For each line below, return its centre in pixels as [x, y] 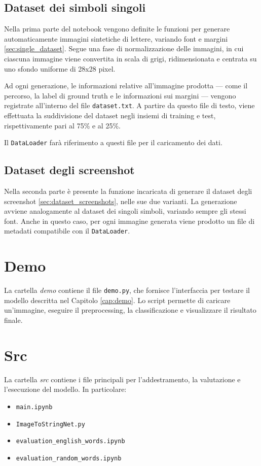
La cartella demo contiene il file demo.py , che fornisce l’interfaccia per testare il [127, 290]
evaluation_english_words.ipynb [70, 441]
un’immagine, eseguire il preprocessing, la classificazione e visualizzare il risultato [130, 310]
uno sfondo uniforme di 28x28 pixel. [60, 68]
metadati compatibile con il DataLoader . [67, 231]
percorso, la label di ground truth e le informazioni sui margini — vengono [120, 95]
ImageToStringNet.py [50, 424]
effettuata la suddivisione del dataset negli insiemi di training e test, [110, 115]
